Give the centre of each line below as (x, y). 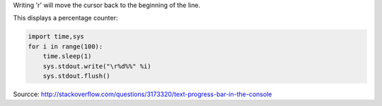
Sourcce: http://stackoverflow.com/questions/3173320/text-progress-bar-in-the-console (143, 94)
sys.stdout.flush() (77, 76)
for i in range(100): (65, 46)
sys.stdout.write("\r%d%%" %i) (97, 66)
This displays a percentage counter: (65, 18)
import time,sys (56, 37)
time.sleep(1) (67, 57)
